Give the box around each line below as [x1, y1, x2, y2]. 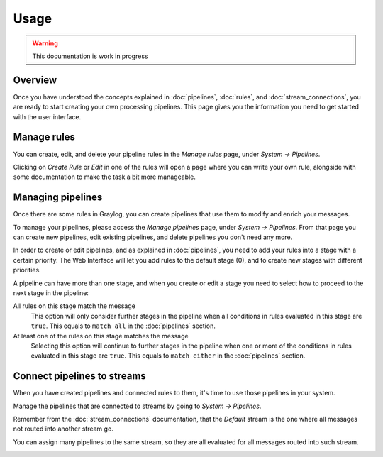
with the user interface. [13, 112, 82, 121]
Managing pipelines [13, 192, 103, 204]
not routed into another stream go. [13, 424, 113, 433]
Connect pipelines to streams [13, 370, 147, 382]
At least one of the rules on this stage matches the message [13, 331, 189, 340]
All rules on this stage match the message [13, 302, 136, 310]
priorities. [13, 266, 42, 275]
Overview [13, 74, 57, 86]
